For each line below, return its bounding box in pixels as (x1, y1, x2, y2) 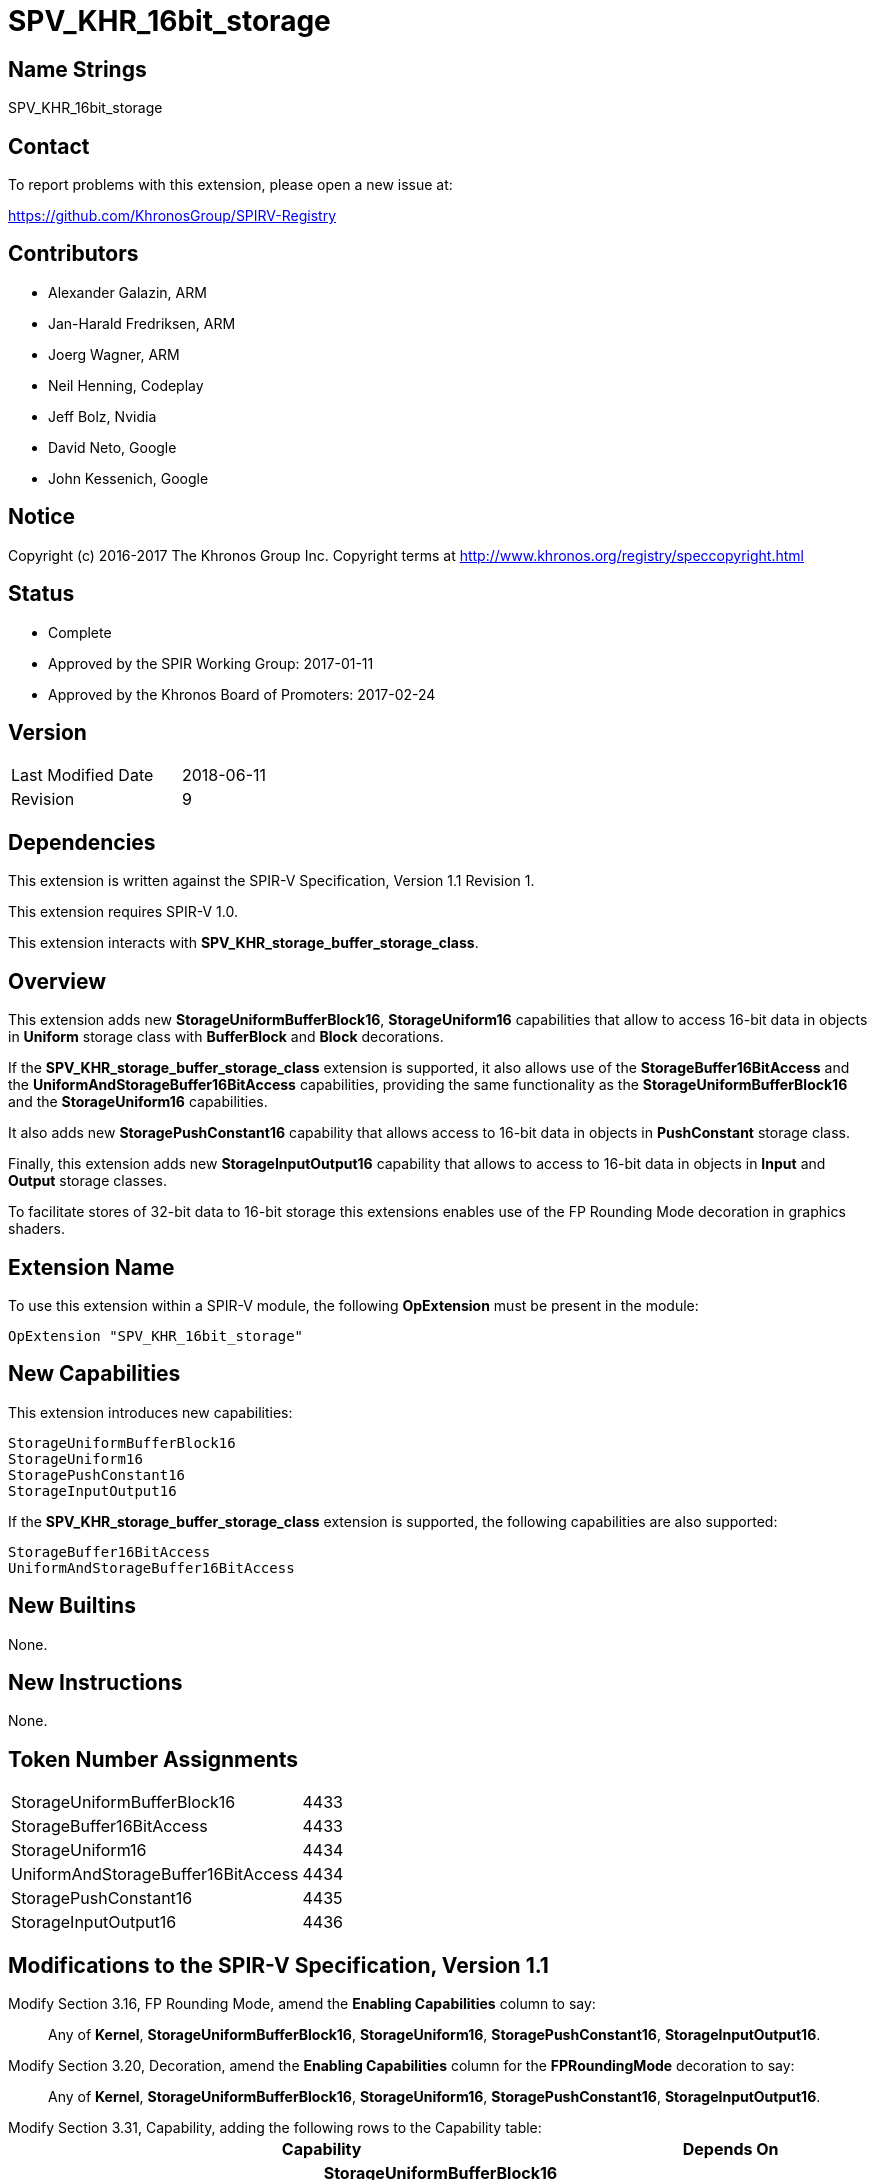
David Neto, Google (48, 438, 177, 456)
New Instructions (8, 1670, 183, 1696)
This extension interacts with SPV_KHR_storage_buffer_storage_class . (8, 934, 479, 952)
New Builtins (8, 1593, 136, 1619)
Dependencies (8, 829, 156, 855)
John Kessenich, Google (48, 469, 209, 487)
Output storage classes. (8, 1172, 167, 1190)
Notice (8, 504, 76, 530)
